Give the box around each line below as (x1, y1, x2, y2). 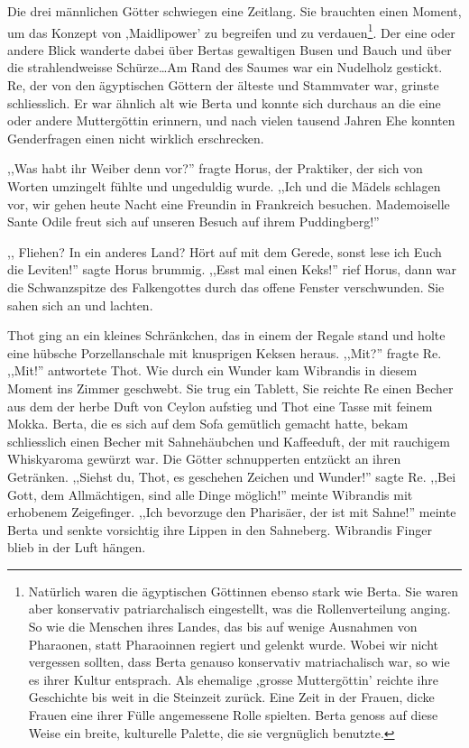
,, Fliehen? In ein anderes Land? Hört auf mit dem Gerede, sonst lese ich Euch (7, 242, 442, 261)
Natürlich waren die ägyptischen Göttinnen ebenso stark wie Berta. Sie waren (28, 581, 459, 600)
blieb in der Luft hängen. (7, 538, 146, 557)
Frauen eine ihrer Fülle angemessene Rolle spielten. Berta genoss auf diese (28, 706, 438, 725)
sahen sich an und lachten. (7, 295, 153, 314)
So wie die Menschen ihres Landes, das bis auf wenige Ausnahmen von (28, 617, 418, 636)
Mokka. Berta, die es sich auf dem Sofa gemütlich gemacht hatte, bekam (7, 414, 409, 433)
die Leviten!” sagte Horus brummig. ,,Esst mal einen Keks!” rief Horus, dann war (7, 260, 457, 279)
